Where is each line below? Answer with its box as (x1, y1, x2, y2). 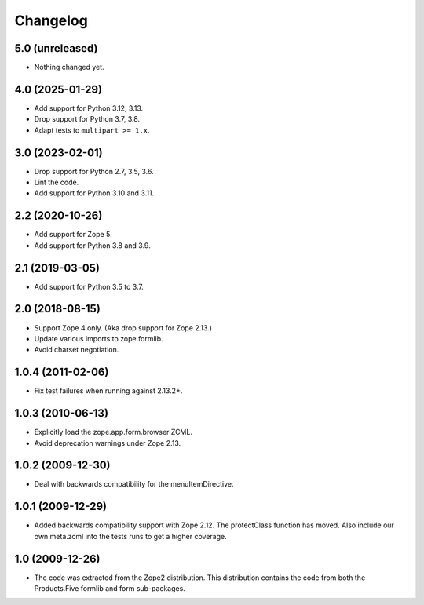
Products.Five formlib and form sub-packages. (34, 584, 186, 593)
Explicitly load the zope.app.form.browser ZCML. (34, 428, 192, 437)
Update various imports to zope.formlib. (34, 333, 164, 343)
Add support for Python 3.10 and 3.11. (34, 188, 155, 198)
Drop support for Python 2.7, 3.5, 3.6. (34, 166, 154, 176)
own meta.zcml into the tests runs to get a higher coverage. (34, 531, 227, 541)
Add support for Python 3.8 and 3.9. (34, 240, 151, 250)
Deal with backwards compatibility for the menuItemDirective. (34, 479, 234, 489)
